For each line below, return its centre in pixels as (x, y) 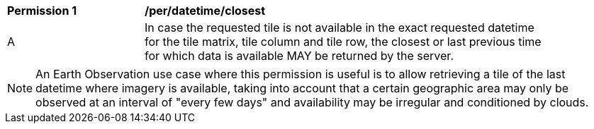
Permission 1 (42, 11)
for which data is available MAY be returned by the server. (299, 56)
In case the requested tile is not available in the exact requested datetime (340, 27)
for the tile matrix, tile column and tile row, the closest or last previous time (343, 42)
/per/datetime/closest (205, 11)
